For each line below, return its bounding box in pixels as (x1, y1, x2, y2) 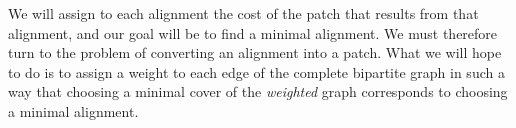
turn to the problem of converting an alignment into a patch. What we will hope (8, 42, 502, 63)
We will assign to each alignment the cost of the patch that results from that (8, 3, 479, 23)
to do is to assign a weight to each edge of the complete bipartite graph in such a (8, 61, 505, 82)
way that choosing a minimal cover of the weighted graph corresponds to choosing (8, 81, 508, 102)
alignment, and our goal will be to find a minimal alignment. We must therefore (8, 22, 498, 43)
